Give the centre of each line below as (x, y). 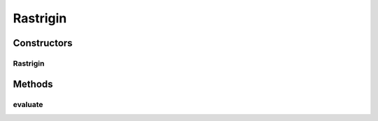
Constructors (43, 43)
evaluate (28, 104)
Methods (33, 84)
